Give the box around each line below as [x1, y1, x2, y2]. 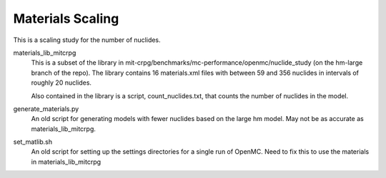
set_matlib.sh [13, 137, 53, 146]
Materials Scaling [13, 11, 119, 26]
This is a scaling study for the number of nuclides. [13, 36, 161, 44]
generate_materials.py [13, 104, 79, 113]
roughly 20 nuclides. [31, 78, 92, 87]
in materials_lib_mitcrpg [31, 157, 102, 166]
